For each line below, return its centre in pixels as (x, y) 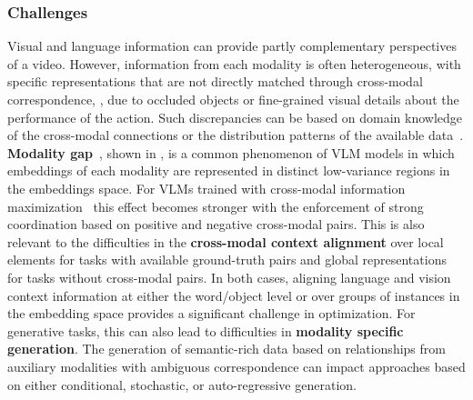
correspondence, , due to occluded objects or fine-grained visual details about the (233, 99)
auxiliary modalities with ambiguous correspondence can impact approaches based (236, 366)
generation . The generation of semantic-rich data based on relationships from (226, 349)
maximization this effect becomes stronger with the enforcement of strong (216, 206)
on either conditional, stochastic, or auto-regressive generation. (182, 384)
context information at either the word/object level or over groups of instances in (234, 295)
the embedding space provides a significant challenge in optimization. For (211, 313)
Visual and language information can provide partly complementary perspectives (232, 46)
